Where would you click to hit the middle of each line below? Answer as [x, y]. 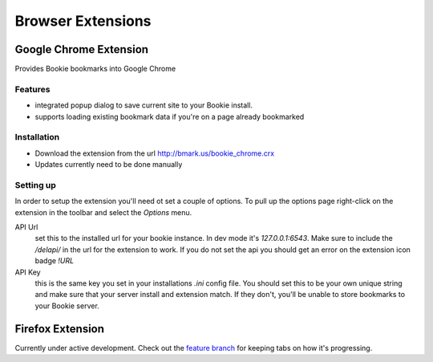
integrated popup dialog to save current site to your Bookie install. [144, 105]
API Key [28, 272]
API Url [26, 227]
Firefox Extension [59, 329]
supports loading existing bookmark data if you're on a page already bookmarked [170, 116]
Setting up [35, 185]
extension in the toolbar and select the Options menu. [103, 212]
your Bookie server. [67, 306]
